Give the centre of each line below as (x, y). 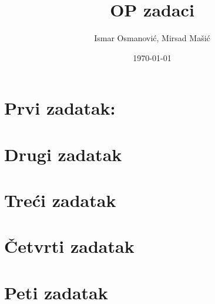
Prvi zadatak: (60, 108)
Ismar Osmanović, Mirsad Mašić (152, 38)
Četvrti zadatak (69, 246)
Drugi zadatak (63, 154)
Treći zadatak (60, 200)
